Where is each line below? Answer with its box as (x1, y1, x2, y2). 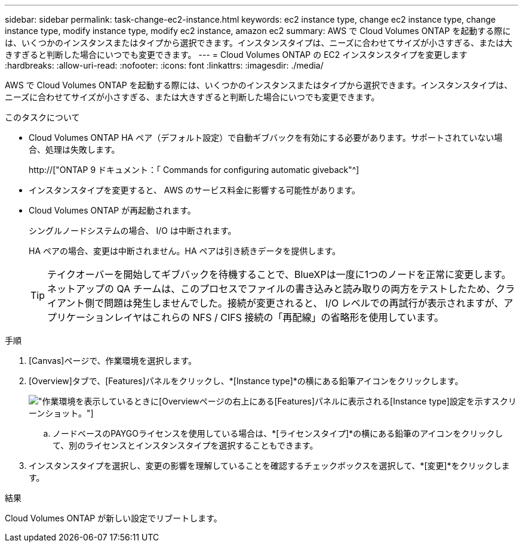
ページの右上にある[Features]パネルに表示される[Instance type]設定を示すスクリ (199, 396, 517, 406)
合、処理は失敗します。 (29, 144, 120, 154)
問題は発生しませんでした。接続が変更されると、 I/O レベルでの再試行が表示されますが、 (104, 297, 504, 309)
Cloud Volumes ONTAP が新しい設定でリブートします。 (5, 513, 222, 523)
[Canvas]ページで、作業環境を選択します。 (29, 356, 197, 366)
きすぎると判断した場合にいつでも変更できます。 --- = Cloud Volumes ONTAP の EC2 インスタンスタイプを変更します (5, 50, 467, 60)
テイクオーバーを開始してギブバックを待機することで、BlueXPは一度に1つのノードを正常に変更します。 (47, 268, 511, 280)
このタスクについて (5, 112, 80, 122)
